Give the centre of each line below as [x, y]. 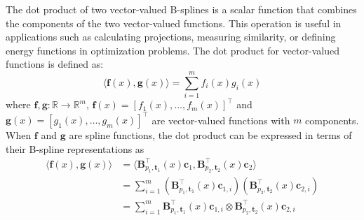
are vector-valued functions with [221, 120]
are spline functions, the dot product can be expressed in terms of [210, 135]
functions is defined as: [55, 64]
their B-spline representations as [75, 148]
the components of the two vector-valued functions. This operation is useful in [174, 23]
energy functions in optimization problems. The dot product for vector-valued [173, 50]
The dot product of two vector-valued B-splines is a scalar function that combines [181, 9]
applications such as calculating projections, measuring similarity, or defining [171, 37]
